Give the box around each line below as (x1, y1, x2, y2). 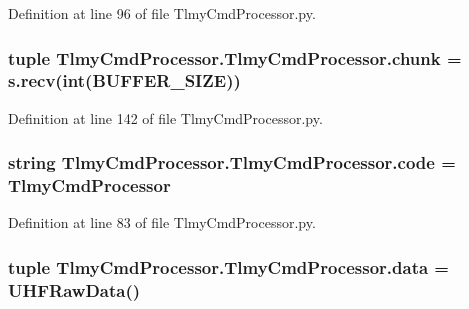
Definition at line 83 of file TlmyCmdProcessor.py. (8, 212, 316, 233)
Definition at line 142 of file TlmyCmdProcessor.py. (8, 107, 323, 128)
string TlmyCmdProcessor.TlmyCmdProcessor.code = (8, 150, 456, 175)
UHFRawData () (8, 277, 141, 302)
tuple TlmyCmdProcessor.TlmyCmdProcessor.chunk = (8, 45, 462, 70)
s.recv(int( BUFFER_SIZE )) (8, 68, 241, 93)
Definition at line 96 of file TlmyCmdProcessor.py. (8, 3, 316, 23)
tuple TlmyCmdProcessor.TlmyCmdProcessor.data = (8, 254, 449, 279)
